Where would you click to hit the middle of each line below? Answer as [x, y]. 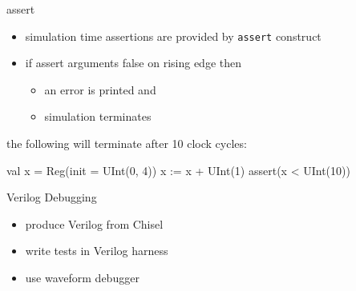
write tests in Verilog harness [97, 251]
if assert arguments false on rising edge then [133, 63]
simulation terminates [98, 116]
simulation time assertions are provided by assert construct [173, 36]
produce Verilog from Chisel [94, 223]
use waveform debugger [82, 277]
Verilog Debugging [52, 197]
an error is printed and [100, 89]
